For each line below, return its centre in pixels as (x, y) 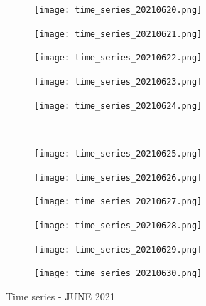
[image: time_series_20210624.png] (118, 106)
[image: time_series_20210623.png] (118, 81)
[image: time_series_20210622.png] (118, 58)
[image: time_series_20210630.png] (118, 274)
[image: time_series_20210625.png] (118, 153)
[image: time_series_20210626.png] (118, 178)
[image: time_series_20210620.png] (118, 10)
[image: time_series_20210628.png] (118, 225)
